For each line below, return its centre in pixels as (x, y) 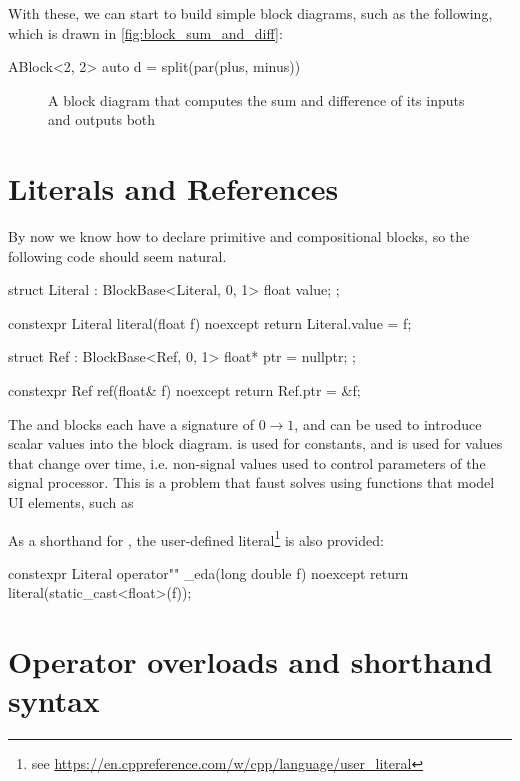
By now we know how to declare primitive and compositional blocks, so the (239, 236)
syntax (54, 700)
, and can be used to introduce (388, 423)
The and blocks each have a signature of (131, 423)
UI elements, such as (71, 502)
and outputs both (102, 119)
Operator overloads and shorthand (250, 661)
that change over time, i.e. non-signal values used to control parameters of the (247, 462)
